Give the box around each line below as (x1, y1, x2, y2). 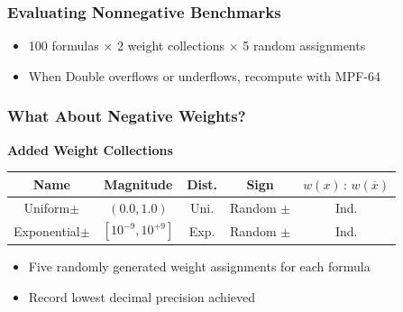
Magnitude (104, 174, 173, 193)
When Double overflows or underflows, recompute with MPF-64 (28, 66, 380, 85)
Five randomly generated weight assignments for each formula (28, 256, 371, 275)
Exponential (14, 221, 80, 240)
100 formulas (28, 36, 99, 55)
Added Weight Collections (7, 140, 173, 159)
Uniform (23, 197, 70, 216)
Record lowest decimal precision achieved (28, 287, 256, 306)
